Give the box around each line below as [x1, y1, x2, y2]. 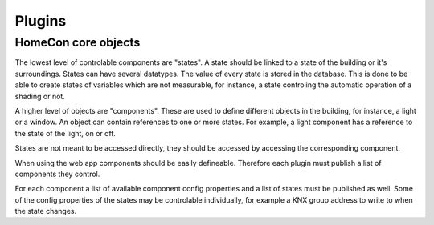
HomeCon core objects [14, 35, 141, 50]
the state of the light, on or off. [14, 128, 116, 138]
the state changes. [14, 207, 76, 216]
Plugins [14, 12, 67, 30]
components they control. [14, 169, 100, 179]
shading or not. [14, 91, 66, 101]
